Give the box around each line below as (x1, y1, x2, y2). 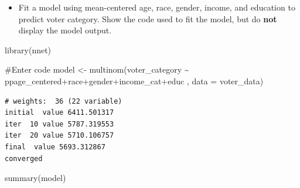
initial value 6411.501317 (5, 108, 114, 117)
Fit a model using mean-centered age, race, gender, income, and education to (18, 1, 295, 13)
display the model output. (18, 24, 112, 36)
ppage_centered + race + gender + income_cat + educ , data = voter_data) (5, 74, 264, 87)
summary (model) (5, 172, 66, 184)
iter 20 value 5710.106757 (5, 131, 114, 140)
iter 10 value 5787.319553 (5, 119, 114, 128)
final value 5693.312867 (5, 142, 105, 151)
